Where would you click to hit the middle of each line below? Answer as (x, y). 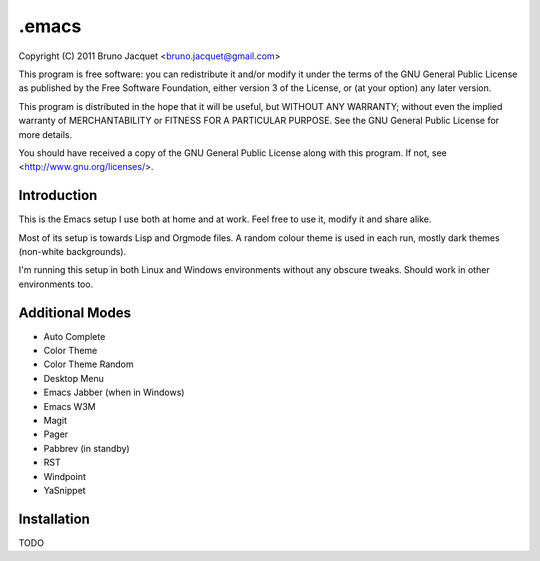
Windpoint (65, 476)
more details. (45, 134)
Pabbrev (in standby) (86, 448)
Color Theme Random (88, 364)
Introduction (58, 195)
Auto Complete (74, 336)
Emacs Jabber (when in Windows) (114, 392)
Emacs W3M (69, 406)
